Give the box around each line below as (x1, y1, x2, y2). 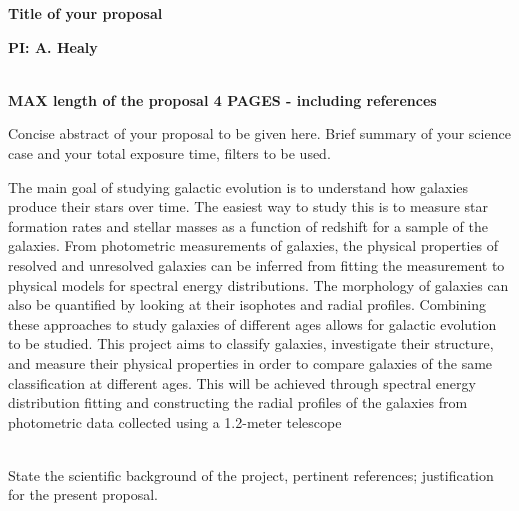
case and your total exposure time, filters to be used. (8, 142, 331, 163)
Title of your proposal (8, 3, 163, 23)
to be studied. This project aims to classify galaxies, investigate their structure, (8, 333, 494, 354)
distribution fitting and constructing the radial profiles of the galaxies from (8, 392, 468, 413)
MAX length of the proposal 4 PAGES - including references (8, 89, 437, 110)
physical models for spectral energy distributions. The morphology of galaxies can (8, 274, 509, 295)
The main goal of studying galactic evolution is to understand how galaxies (8, 176, 469, 197)
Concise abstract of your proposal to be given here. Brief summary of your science (8, 123, 511, 144)
